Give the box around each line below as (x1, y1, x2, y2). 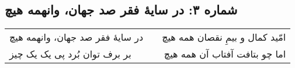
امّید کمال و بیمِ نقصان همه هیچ (162, 30, 286, 44)
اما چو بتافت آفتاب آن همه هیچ (164, 47, 286, 61)
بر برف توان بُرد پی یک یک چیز (9, 47, 131, 61)
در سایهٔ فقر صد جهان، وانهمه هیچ (9, 30, 144, 44)
